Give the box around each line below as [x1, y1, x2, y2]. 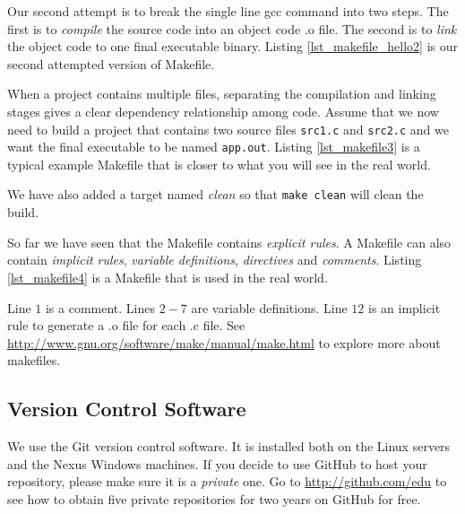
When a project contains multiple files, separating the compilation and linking [7, 84, 436, 103]
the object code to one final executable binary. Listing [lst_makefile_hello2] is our [7, 37, 458, 56]
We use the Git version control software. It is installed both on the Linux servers [7, 437, 451, 456]
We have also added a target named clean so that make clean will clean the [7, 185, 424, 204]
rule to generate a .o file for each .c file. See [7, 316, 245, 335]
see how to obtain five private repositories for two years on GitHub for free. [7, 489, 421, 508]
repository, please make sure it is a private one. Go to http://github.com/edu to [7, 472, 447, 491]
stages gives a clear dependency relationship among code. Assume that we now [7, 101, 439, 120]
